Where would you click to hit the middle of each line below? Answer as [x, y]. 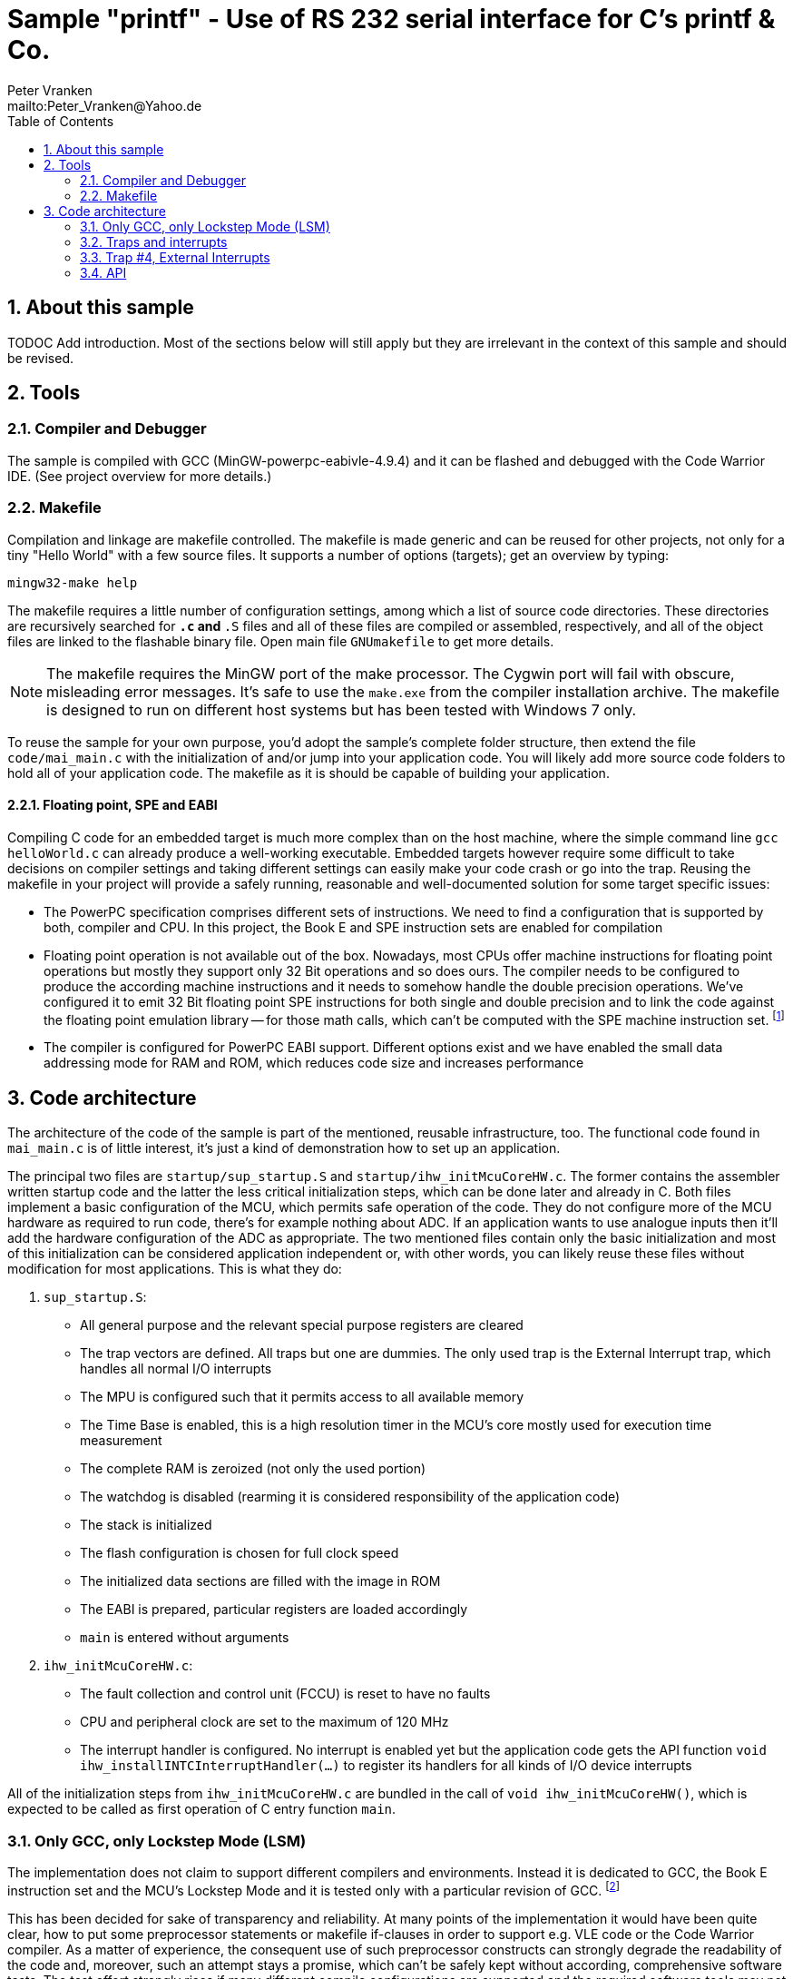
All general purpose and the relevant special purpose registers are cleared [302, 1325]
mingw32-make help [73, 582]
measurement [121, 1441]
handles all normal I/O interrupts [176, 1369]
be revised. [41, 358]
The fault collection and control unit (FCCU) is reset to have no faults [285, 1694]
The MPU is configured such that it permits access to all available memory [302, 1397]
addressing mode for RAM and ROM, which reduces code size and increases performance [314, 1063]
